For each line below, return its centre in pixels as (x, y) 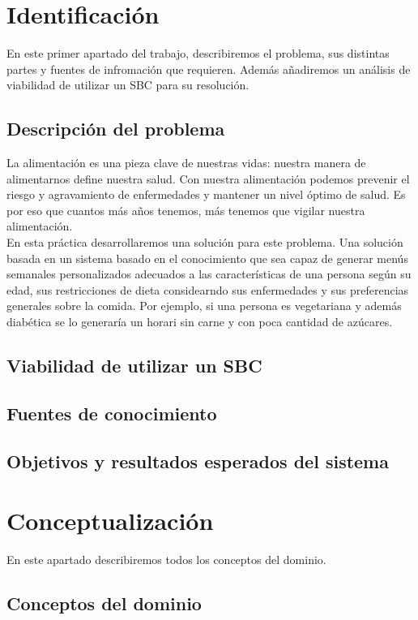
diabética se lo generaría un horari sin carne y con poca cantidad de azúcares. (200, 322)
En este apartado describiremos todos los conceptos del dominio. (166, 560)
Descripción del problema (116, 129)
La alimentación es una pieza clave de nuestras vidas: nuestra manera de (186, 163)
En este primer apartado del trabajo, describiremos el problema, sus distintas (198, 53)
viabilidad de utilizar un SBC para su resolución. (128, 85)
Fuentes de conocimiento (112, 413)
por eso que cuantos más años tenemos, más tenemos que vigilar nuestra (186, 210)
